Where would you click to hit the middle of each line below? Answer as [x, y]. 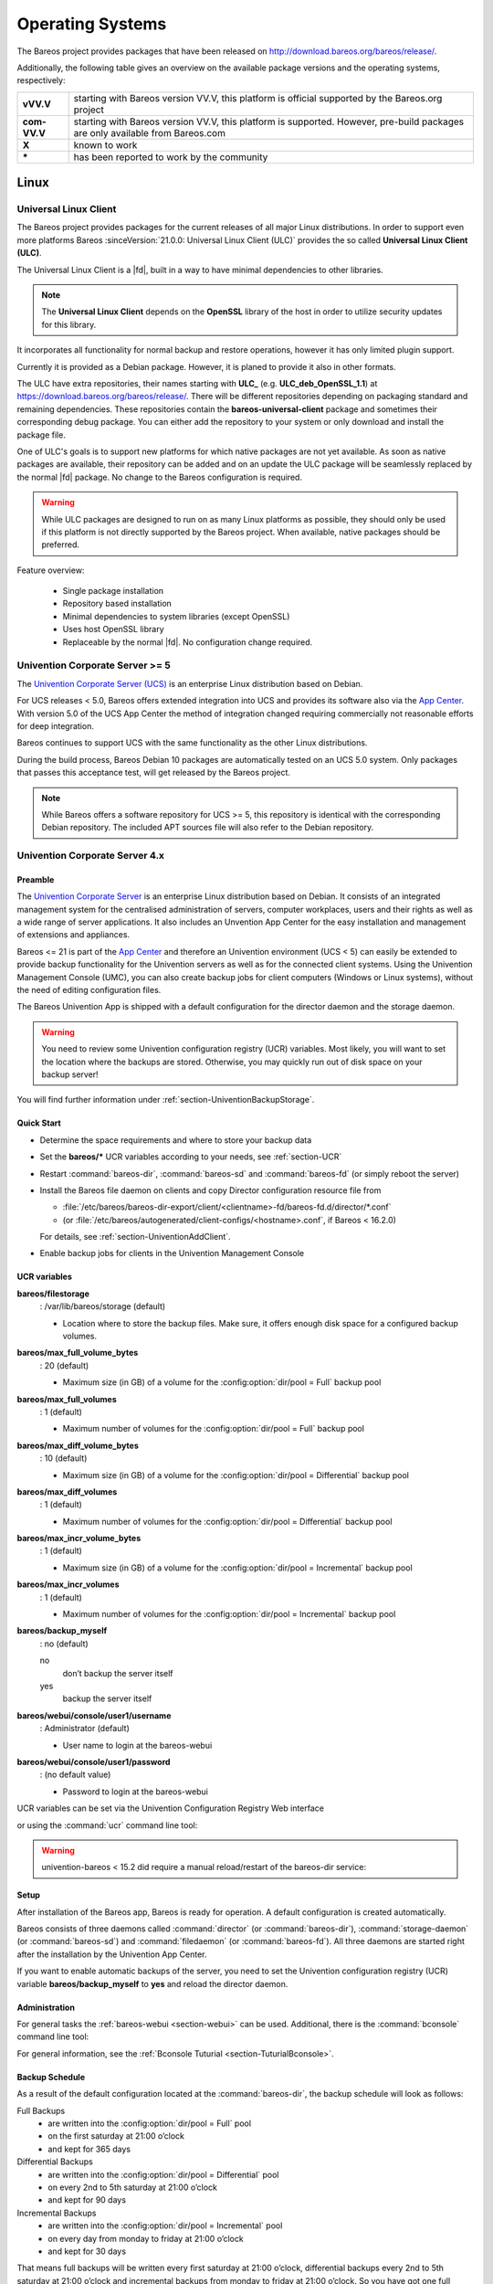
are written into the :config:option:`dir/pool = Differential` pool [163, 2174]
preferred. [61, 545]
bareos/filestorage [53, 1294]
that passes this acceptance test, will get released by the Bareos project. [154, 773]
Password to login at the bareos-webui [136, 1792]
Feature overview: [51, 570]
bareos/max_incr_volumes [68, 1584]
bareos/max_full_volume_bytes [78, 1353]
